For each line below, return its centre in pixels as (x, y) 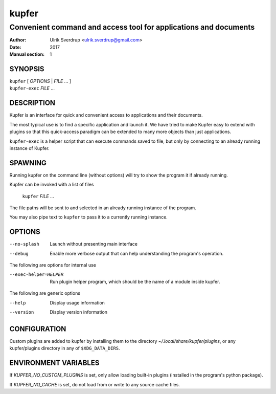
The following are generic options (45, 293)
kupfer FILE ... (38, 196)
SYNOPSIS (27, 69)
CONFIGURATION (38, 329)
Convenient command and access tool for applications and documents (132, 27)
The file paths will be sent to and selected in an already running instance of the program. (103, 208)
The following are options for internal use (53, 265)
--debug (19, 254)
